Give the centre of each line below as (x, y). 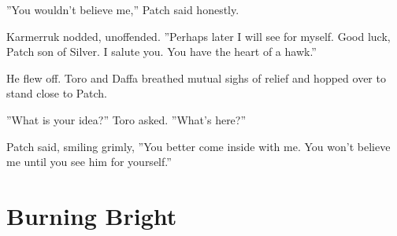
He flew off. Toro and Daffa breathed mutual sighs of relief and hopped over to (196, 77)
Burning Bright (92, 215)
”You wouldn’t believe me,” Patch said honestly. (123, 9)
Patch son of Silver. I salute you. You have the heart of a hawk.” (161, 52)
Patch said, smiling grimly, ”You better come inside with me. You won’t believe (198, 146)
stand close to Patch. (57, 93)
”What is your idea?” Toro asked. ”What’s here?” (126, 119)
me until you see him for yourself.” (89, 162)
